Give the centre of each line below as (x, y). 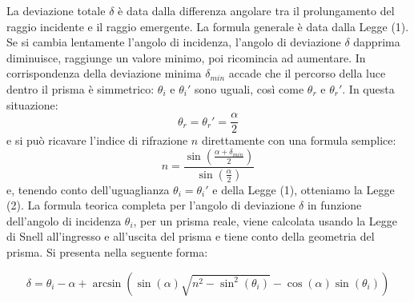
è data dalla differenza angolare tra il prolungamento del (256, 10)
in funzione (334, 205)
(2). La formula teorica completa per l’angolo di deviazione (151, 205)
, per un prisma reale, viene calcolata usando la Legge (265, 220)
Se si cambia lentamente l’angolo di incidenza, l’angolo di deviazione (174, 42)
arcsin (107, 283)
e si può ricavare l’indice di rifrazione (97, 140)
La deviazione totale (56, 10)
